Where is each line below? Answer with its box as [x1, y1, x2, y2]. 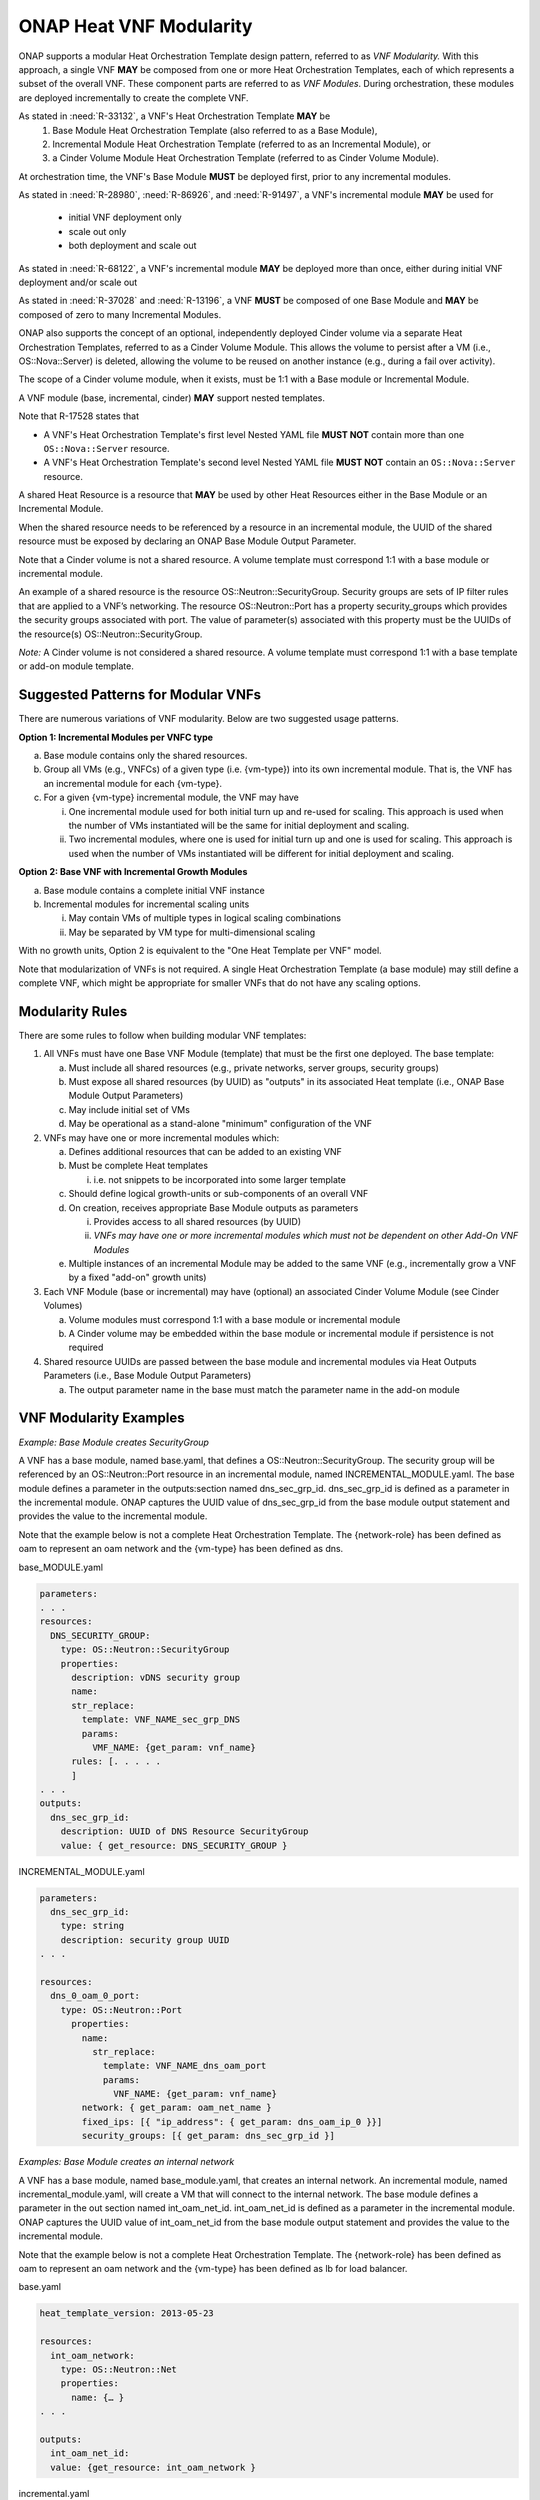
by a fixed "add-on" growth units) [68, 1271, 207, 1284]
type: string [60, 1920, 125, 1932]
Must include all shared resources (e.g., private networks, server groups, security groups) [68, 1061, 439, 1074]
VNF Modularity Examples [18, 1410, 185, 1427]
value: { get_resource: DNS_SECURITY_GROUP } [60, 1840, 288, 1851]
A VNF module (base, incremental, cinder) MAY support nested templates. [18, 391, 325, 404]
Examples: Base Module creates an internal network [18, 2156, 235, 2168]
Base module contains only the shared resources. [43, 750, 248, 762]
